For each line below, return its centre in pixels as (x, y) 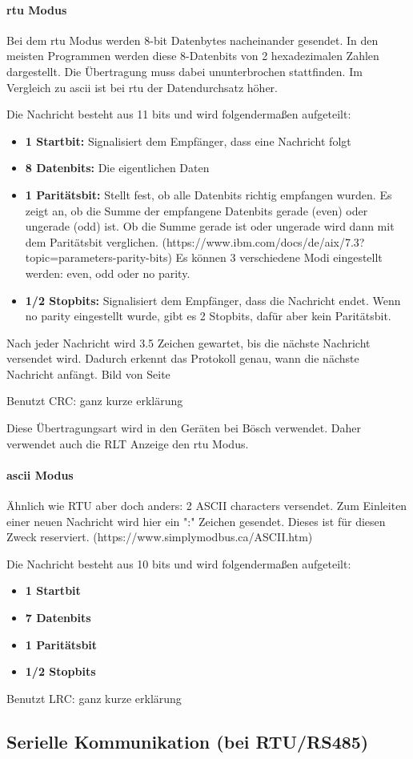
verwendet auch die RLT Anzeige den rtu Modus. (128, 443)
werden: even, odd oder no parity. (108, 273)
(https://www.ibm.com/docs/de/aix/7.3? (263, 241)
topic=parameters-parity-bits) (98, 257)
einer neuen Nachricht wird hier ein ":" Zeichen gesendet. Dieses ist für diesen (196, 521)
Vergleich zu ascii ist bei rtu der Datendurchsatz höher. (142, 87)
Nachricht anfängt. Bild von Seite (88, 373)
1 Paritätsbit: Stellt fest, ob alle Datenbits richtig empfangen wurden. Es (209, 194)
